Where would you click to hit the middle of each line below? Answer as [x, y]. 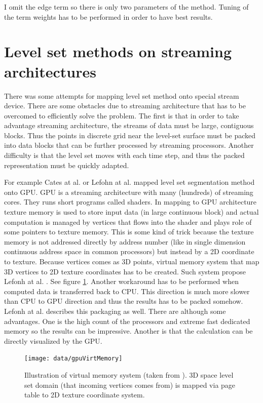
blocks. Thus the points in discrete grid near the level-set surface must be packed [130, 135]
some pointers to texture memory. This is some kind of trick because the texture [129, 232]
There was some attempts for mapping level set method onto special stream [122, 95]
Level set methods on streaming [118, 51]
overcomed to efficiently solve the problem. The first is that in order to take [122, 115]
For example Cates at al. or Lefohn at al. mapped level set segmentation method [129, 182]
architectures [50, 71]
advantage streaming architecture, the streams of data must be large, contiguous [129, 125]
